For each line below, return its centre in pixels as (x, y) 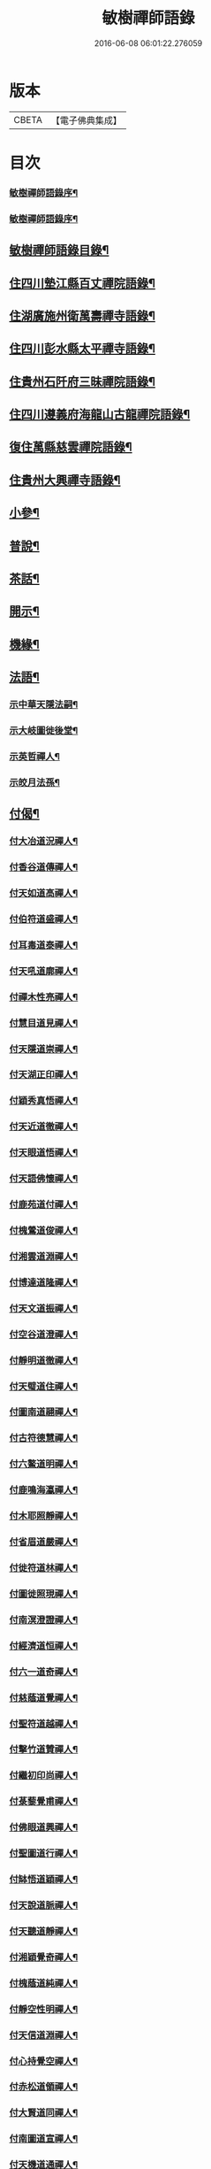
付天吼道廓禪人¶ (44, 971)
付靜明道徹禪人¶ (44, 1360)
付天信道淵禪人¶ (44, 2034)
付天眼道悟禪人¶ (44, 1153)
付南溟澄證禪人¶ (44, 1619)
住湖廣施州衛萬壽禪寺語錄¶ (83, 315)
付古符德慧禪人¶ (44, 1438)
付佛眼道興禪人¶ (44, 1827)
